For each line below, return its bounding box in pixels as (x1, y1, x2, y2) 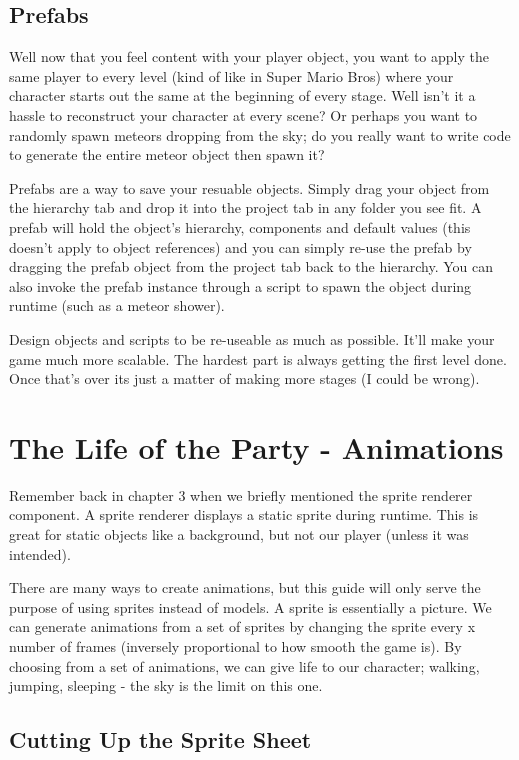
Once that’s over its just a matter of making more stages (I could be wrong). (9, 368, 480, 389)
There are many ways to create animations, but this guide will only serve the (9, 577, 481, 598)
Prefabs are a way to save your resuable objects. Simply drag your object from (9, 177, 490, 198)
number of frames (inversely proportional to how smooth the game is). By (9, 635, 462, 656)
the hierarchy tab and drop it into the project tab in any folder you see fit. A (9, 197, 482, 218)
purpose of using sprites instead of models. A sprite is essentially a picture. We (9, 596, 492, 617)
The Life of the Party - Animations (9, 426, 504, 467)
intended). (9, 543, 71, 564)
